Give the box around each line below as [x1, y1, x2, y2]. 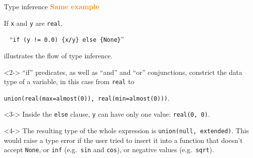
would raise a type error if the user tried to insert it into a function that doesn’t [4, 135, 243, 145]
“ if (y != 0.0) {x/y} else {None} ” [9, 34, 124, 44]
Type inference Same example [4, 1, 99, 11]
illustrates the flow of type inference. [4, 50, 113, 60]
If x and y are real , [4, 18, 63, 28]
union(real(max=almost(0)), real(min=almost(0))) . [4, 92, 170, 103]
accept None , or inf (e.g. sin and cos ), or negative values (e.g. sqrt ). [4, 144, 214, 155]
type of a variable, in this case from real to [4, 76, 134, 87]
